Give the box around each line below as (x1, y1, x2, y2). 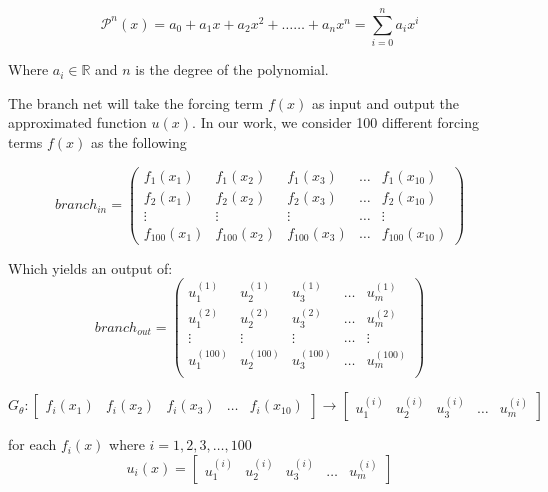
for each (8, 434, 57, 455)
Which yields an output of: (8, 257, 173, 278)
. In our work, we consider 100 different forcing (192, 112, 479, 133)
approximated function (8, 112, 147, 133)
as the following (91, 131, 187, 152)
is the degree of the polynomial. (135, 59, 329, 80)
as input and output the (311, 92, 460, 113)
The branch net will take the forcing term (8, 92, 264, 113)
